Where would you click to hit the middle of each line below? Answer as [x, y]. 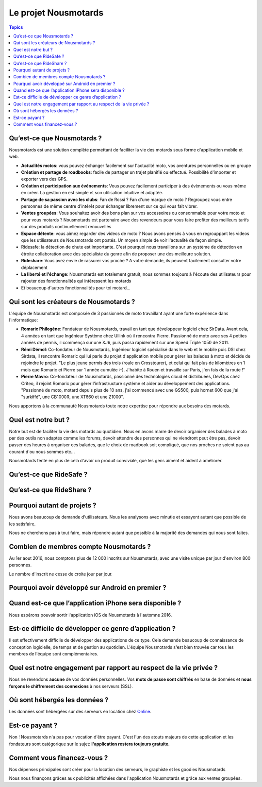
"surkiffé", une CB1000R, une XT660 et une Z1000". [73, 397]
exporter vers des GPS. [44, 179]
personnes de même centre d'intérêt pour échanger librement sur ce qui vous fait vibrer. [109, 206]
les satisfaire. [22, 524]
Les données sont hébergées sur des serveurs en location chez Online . [80, 712]
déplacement [34, 268]
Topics [16, 27]
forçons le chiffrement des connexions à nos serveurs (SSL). [71, 686]
